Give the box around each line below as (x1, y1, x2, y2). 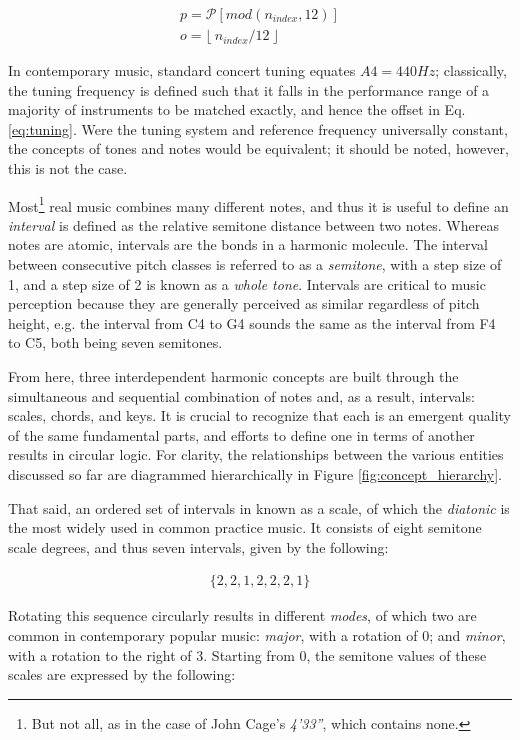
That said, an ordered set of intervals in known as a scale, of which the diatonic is (8, 497, 510, 518)
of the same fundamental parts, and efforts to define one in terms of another (8, 424, 475, 445)
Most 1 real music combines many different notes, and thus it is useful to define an (8, 192, 509, 216)
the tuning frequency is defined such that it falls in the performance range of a (8, 79, 490, 100)
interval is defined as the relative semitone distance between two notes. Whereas (8, 214, 499, 235)
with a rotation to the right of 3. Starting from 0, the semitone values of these (8, 644, 487, 665)
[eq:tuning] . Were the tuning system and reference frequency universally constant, (8, 118, 508, 139)
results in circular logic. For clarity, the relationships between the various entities (8, 444, 504, 465)
